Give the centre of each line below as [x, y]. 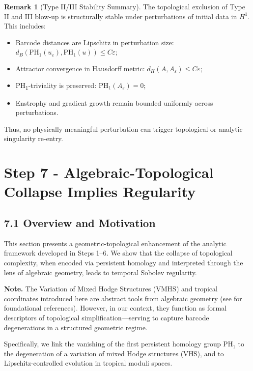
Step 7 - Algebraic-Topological [109, 172]
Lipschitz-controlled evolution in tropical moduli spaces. [88, 363]
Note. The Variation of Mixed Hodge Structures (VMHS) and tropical [111, 289]
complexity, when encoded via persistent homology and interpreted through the [124, 263]
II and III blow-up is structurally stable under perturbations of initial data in [121, 16]
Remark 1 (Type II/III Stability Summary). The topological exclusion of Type [125, 6]
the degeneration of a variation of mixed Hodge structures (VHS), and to [114, 353]
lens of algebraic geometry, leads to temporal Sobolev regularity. [100, 272]
